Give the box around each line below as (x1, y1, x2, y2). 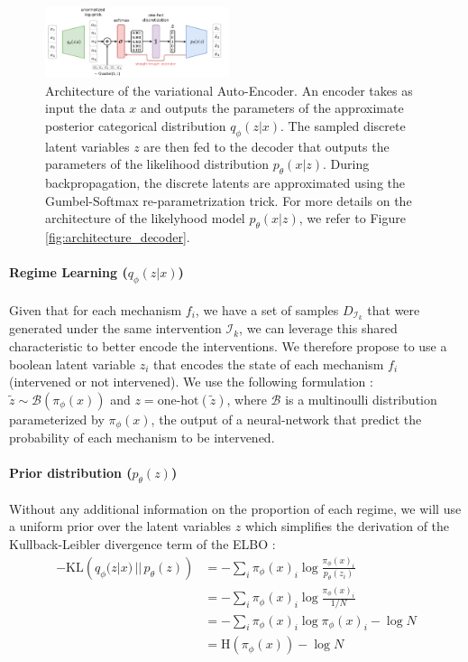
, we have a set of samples (195, 300, 339, 319)
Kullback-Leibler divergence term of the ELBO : (9, 535, 276, 553)
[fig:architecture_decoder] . (45, 227, 190, 246)
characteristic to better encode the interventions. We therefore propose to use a (9, 336, 447, 355)
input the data (45, 98, 125, 117)
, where (226, 389, 267, 408)
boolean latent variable (9, 354, 136, 373)
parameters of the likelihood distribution (45, 154, 270, 173)
